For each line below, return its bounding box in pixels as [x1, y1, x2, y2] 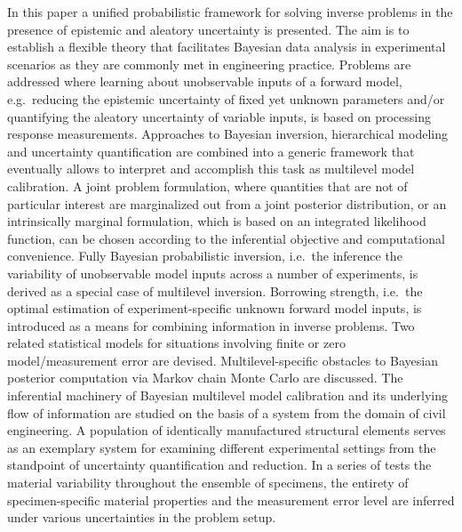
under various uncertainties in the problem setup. [7, 508, 276, 527]
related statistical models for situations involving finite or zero [7, 334, 346, 352]
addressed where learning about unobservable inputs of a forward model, [7, 72, 402, 91]
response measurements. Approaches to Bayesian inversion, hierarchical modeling [7, 125, 448, 143]
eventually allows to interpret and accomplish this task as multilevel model [7, 159, 415, 178]
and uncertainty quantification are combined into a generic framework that [7, 141, 415, 160]
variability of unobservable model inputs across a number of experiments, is [7, 263, 418, 282]
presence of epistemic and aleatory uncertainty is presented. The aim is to [7, 20, 410, 38]
